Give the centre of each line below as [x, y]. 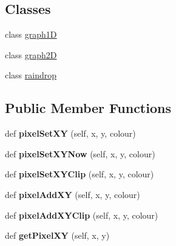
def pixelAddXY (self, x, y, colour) [73, 194]
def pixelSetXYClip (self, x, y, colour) [80, 174]
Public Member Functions [88, 108]
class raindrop [31, 75]
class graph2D [31, 54]
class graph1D [31, 34]
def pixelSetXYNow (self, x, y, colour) [80, 153]
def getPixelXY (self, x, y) [57, 235]
